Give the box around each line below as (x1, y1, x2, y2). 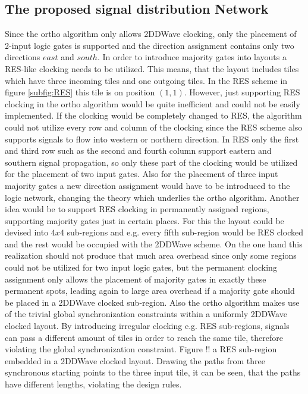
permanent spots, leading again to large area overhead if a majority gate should (5, 284, 295, 297)
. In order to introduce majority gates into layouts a (97, 51, 287, 63)
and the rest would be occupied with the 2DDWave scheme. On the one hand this (5, 237, 303, 250)
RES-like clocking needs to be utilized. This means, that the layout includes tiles (5, 62, 299, 75)
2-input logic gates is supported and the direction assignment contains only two (5, 39, 294, 51)
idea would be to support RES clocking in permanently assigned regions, (5, 203, 269, 215)
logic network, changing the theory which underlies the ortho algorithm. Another (5, 191, 300, 203)
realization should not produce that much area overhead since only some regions (5, 249, 297, 262)
